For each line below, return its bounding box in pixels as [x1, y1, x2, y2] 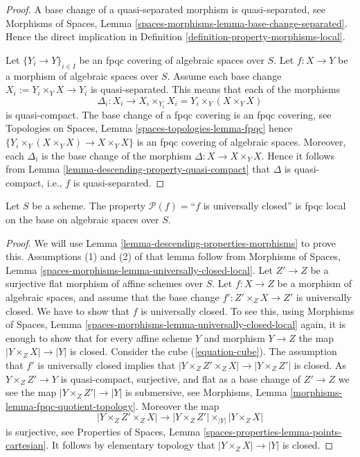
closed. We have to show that [6, 303, 130, 318]
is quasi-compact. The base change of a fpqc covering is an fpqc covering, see [6, 107, 332, 121]
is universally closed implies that [37, 357, 176, 372]
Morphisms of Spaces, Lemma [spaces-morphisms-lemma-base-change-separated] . [6, 15, 348, 30]
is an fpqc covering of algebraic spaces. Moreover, [136, 135, 346, 149]
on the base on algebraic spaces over [6, 212, 159, 227]
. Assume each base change [167, 68, 282, 83]
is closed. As [294, 357, 347, 372]
